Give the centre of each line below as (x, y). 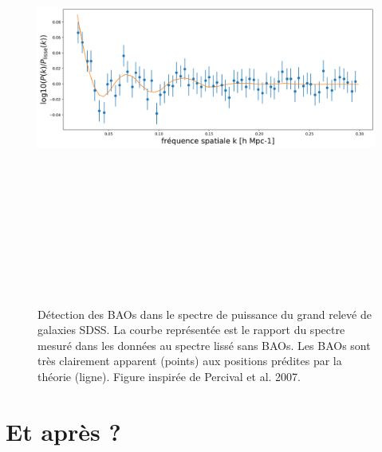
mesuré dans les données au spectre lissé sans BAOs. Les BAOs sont (204, 345)
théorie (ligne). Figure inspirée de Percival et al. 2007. (169, 376)
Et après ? (63, 431)
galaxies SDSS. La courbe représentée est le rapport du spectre (191, 330)
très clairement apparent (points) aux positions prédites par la (190, 361)
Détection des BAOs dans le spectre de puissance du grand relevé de (205, 314)
